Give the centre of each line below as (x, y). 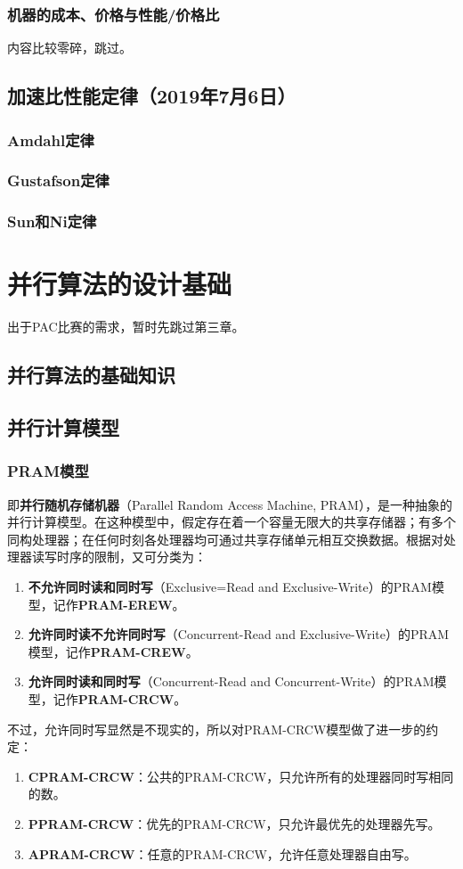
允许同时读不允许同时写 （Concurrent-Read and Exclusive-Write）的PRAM (239, 634)
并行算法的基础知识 (91, 375)
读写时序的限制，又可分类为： (119, 557)
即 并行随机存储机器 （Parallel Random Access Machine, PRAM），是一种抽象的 (230, 504)
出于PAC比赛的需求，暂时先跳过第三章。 (126, 327)
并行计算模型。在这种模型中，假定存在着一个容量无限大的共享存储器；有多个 (231, 522)
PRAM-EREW (125, 604)
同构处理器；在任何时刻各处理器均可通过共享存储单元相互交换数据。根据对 (225, 539)
